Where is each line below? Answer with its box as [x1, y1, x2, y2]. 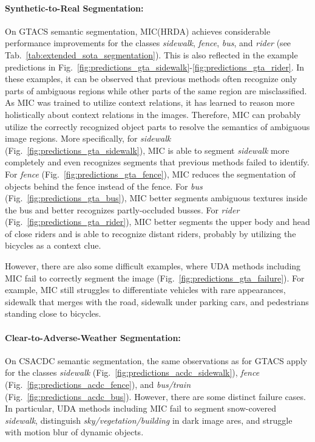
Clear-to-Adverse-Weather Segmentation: [5, 331, 181, 344]
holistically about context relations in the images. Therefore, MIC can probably [5, 108, 301, 120]
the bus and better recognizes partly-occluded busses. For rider [5, 203, 240, 216]
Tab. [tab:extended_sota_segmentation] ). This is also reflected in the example [5, 48, 298, 61]
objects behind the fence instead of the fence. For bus [5, 179, 203, 192]
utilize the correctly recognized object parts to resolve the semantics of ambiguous [5, 120, 310, 133]
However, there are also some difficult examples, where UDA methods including [5, 260, 301, 272]
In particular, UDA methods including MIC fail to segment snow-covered [5, 402, 276, 415]
